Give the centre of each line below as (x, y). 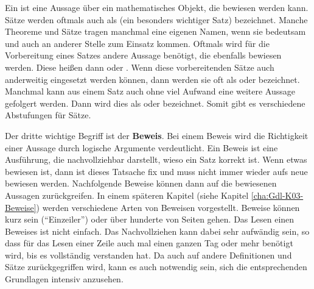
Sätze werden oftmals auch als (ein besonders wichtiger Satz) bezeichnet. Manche (156, 19)
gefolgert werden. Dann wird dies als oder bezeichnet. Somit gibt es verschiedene (155, 103)
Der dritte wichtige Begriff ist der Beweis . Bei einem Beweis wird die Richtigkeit (157, 135)
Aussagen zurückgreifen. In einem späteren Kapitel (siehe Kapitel (127, 195)
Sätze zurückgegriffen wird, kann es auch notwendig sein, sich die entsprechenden (156, 267)
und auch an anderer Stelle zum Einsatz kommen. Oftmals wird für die (137, 43)
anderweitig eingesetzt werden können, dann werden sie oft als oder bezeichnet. (152, 79)
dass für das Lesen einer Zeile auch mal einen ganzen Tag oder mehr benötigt (149, 243)
